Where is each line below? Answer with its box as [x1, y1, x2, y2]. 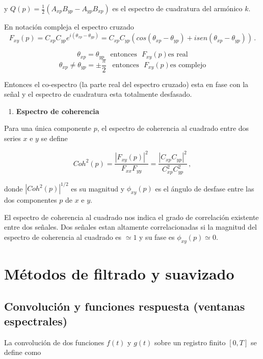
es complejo [170, 62, 206, 69]
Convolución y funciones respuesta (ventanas [4, 298, 245, 314]
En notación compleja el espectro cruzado [4, 21, 134, 32]
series [4, 132, 21, 143]
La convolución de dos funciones [4, 337, 104, 347]
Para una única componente [4, 123, 91, 133]
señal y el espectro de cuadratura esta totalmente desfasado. [4, 89, 192, 99]
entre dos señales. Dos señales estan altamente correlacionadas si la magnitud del [4, 222, 257, 232]
